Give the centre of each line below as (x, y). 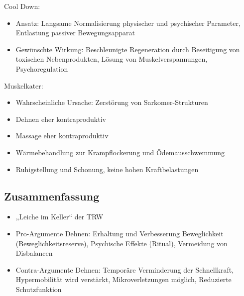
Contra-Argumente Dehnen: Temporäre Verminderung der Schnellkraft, (125, 269)
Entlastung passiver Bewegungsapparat (75, 33)
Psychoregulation (42, 68)
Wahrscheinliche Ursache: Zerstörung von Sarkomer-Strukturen (112, 102)
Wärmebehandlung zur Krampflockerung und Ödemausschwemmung (120, 152)
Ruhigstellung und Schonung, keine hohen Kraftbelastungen (107, 169)
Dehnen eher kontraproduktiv (61, 119)
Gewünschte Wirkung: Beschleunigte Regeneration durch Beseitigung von (128, 49)
